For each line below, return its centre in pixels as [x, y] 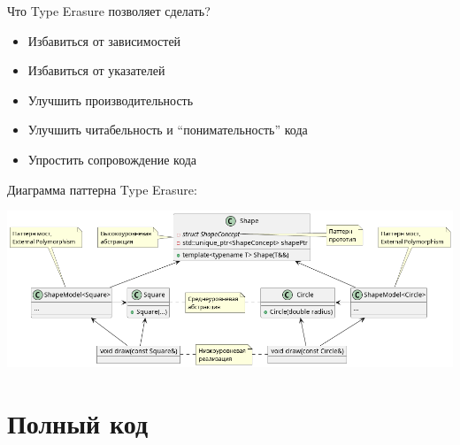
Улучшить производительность [111, 100]
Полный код [78, 423]
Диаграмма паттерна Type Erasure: [102, 189]
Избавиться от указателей [96, 70]
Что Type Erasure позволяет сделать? [109, 11]
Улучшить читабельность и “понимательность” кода [168, 130]
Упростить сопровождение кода [112, 159]
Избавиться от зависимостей [104, 40]
